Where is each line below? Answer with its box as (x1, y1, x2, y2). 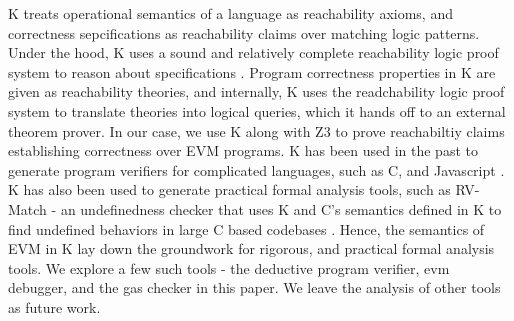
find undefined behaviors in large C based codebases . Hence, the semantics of (8, 218, 485, 239)
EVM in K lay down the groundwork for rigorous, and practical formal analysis (8, 238, 495, 259)
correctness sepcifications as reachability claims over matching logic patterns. (8, 22, 480, 43)
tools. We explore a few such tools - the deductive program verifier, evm (8, 257, 450, 278)
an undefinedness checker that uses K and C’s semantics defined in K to (60, 198, 502, 219)
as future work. (8, 296, 101, 317)
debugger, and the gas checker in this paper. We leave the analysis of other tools (8, 277, 501, 298)
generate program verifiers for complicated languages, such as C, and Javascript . (8, 159, 505, 180)
